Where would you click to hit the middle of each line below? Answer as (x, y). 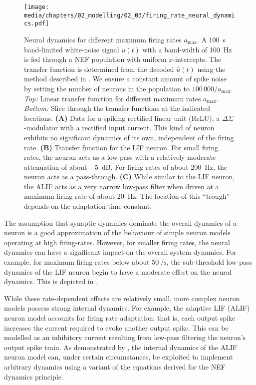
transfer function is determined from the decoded (99, 69)
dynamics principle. (34, 376)
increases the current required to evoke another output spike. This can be (116, 327)
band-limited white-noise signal (72, 49)
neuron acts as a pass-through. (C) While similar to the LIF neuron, (129, 177)
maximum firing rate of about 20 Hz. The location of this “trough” (127, 196)
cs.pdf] (37, 24)
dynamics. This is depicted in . (51, 281)
